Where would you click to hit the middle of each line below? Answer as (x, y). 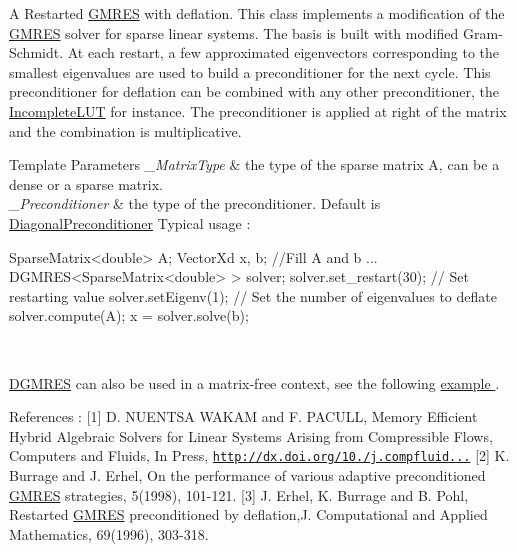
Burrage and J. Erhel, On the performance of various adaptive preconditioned (247, 474)
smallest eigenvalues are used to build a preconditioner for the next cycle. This (250, 71)
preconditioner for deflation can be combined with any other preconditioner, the (254, 91)
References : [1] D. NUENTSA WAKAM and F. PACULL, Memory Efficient (243, 416)
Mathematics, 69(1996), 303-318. (109, 533)
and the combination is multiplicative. (125, 130)
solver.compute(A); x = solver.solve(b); (129, 315)
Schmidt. (36, 52)
